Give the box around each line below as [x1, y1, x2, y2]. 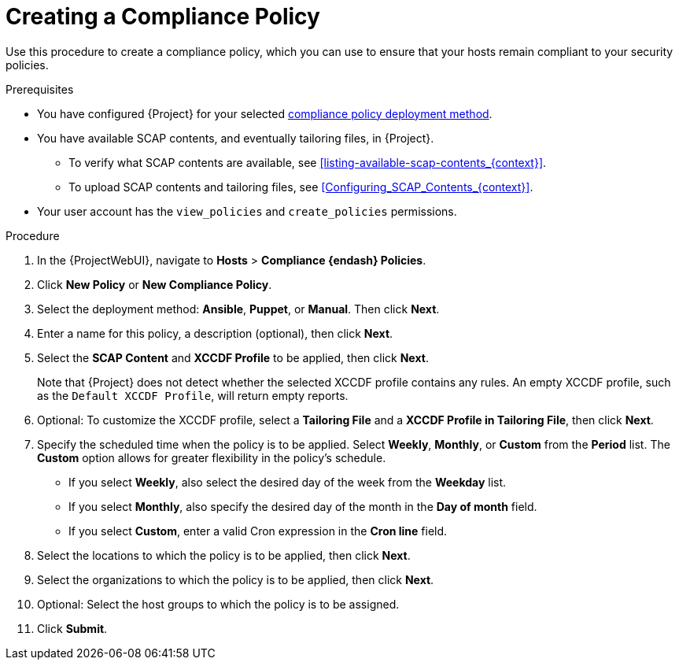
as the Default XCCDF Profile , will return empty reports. [37, 388, 349, 402]
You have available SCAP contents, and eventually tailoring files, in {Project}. [37, 131, 434, 145]
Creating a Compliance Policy [6, 3, 320, 30]
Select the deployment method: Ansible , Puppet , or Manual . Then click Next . [37, 302, 440, 316]
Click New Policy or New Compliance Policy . [37, 277, 272, 291]
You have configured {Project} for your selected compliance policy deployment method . [37, 106, 493, 120]
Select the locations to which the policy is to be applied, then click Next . [37, 548, 411, 562]
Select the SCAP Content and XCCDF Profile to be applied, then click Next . [37, 350, 429, 364]
